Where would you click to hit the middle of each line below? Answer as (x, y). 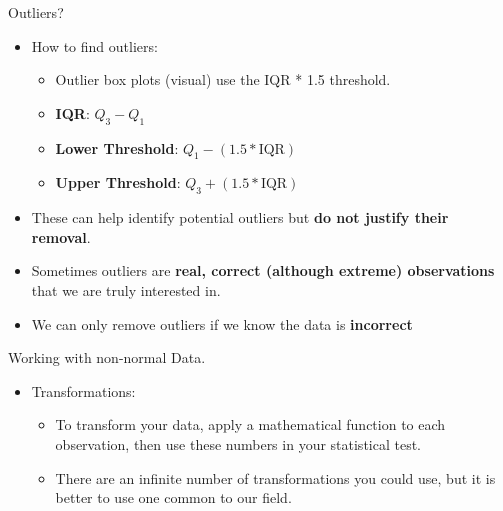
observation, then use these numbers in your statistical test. (238, 443)
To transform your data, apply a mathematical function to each (250, 424)
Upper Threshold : (118, 182)
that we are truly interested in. (126, 289)
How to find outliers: (94, 45)
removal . (61, 236)
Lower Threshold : (117, 147)
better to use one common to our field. (173, 497)
